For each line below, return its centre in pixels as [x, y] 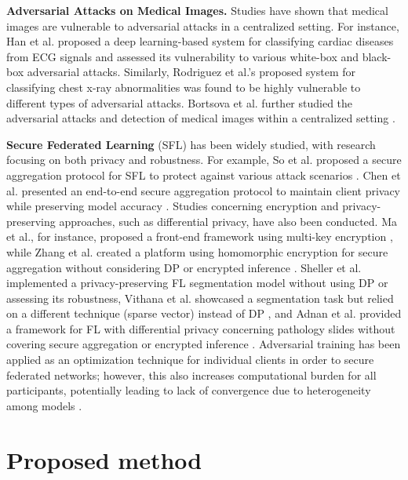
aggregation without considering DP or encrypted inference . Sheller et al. [184, 267]
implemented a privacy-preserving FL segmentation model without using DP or [197, 283]
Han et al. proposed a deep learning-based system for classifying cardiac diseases [200, 41]
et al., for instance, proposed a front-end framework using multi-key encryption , [200, 236]
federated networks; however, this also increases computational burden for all [191, 375]
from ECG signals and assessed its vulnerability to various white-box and [183, 56]
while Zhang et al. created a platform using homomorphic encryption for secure [197, 251]
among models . [44, 405]
